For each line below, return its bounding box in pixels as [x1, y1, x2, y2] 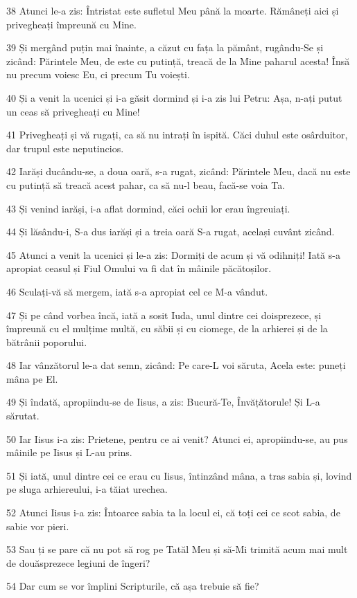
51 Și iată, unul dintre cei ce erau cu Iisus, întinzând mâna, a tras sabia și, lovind [6, 468, 352, 482]
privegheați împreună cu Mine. [6, 17, 137, 31]
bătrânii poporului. [6, 334, 87, 349]
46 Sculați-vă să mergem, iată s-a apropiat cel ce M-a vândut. [6, 284, 268, 298]
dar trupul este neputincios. [6, 141, 124, 155]
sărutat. [6, 408, 40, 423]
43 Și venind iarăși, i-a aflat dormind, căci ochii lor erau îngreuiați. [6, 201, 290, 215]
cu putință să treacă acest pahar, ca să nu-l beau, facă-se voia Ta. [6, 177, 286, 192]
